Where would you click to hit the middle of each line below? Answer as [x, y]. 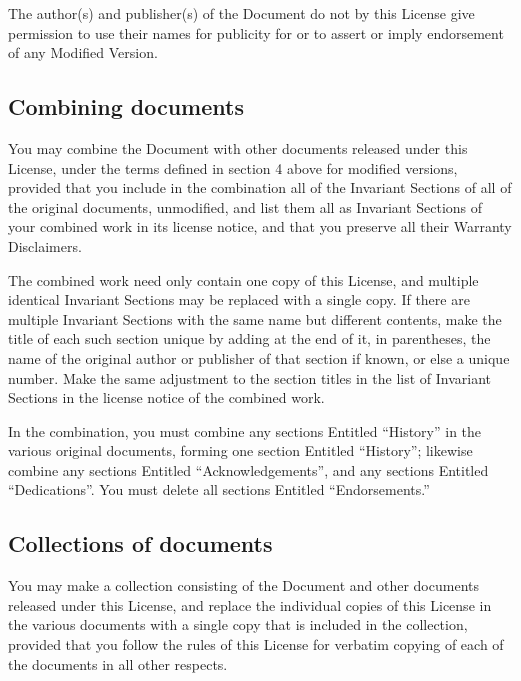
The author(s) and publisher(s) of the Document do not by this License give [241, 13]
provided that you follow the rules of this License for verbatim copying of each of [256, 644]
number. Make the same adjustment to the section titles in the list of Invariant [250, 377]
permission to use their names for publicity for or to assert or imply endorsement [256, 32]
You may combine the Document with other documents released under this [238, 147]
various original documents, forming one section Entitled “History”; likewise [240, 450]
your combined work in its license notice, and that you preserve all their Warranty [260, 226]
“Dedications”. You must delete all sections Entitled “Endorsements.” [219, 489]
